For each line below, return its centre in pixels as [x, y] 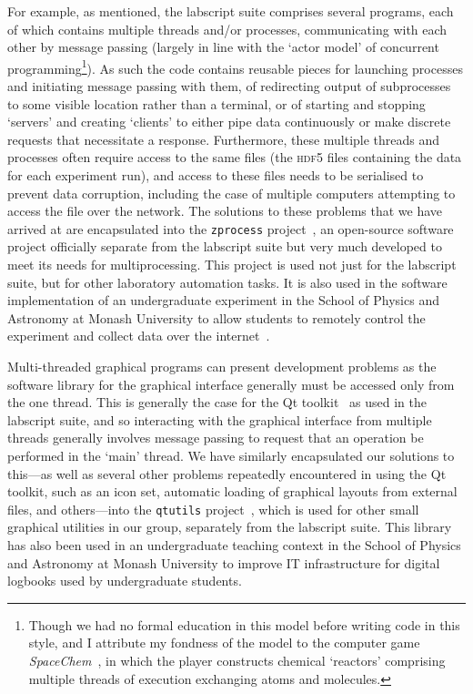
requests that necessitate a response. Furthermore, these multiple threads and [224, 139]
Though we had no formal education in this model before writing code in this [244, 624]
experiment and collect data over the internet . [139, 336]
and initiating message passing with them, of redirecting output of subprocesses [229, 86]
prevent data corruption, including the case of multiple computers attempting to [231, 193]
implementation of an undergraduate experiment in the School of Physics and [223, 300]
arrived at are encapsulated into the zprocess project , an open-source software [231, 228]
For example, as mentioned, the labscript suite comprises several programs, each [231, 11]
